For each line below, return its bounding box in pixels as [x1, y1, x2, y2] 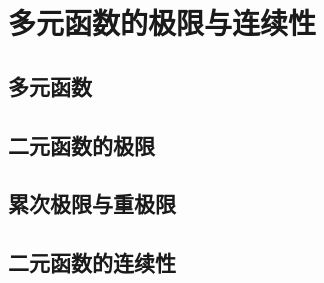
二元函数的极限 [8, 129, 155, 160]
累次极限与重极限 [8, 188, 176, 219]
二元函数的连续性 [8, 247, 176, 278]
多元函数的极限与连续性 [8, 2, 317, 43]
